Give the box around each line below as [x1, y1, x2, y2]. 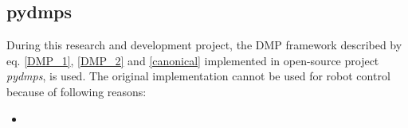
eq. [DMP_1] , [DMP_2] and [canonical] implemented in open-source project [6, 52, 379, 68]
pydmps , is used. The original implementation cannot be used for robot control [6, 68, 390, 84]
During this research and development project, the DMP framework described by [6, 37, 402, 53]
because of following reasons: [6, 83, 147, 99]
